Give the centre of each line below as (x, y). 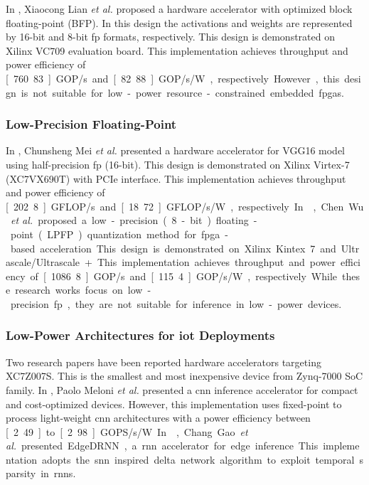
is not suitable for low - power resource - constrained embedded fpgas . (182, 92)
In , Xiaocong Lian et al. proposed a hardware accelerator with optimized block (179, 9)
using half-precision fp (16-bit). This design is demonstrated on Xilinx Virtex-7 (178, 164)
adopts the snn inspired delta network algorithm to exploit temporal (198, 459)
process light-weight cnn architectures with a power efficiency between (158, 418)
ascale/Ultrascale (43, 262)
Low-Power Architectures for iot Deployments (140, 335)
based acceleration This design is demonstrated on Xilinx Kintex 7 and (173, 248)
